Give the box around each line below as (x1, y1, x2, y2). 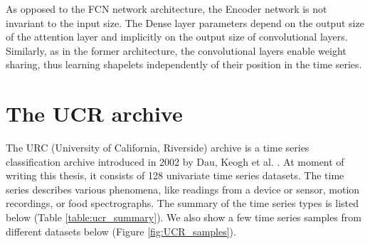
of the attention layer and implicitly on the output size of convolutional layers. (6, 29, 348, 44)
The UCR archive (6, 99, 183, 128)
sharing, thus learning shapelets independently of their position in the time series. (6, 57, 362, 72)
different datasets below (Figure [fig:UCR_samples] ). (6, 223, 236, 238)
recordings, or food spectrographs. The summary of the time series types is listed (6, 196, 359, 211)
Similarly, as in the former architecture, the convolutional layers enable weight (6, 43, 347, 58)
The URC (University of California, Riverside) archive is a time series (6, 140, 310, 155)
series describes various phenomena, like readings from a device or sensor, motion (6, 181, 360, 196)
